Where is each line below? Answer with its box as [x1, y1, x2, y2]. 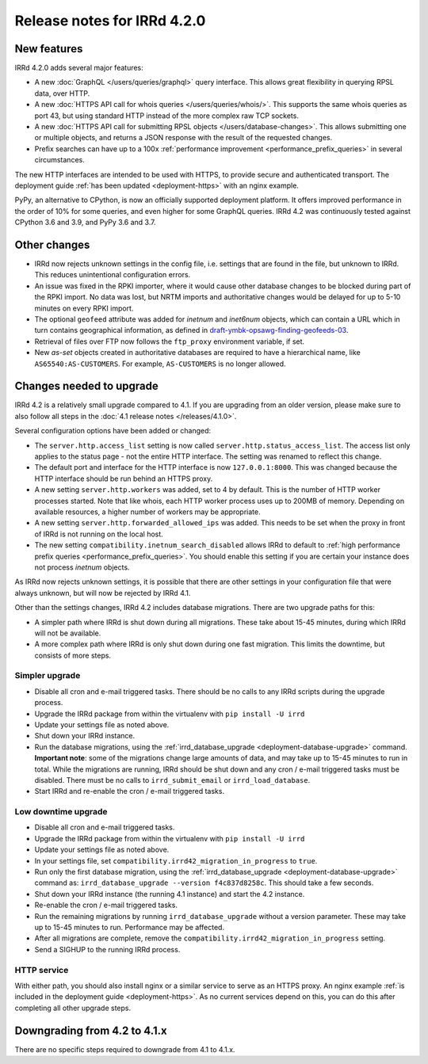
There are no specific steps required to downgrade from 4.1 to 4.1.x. [14, 1044, 235, 1054]
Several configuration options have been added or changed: [14, 426, 212, 436]
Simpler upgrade [14, 670, 81, 681]
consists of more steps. [34, 650, 111, 660]
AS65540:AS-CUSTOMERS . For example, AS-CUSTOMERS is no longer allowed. [34, 359, 286, 368]
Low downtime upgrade [14, 807, 108, 818]
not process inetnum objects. [34, 563, 130, 572]
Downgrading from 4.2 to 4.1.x [14, 1024, 167, 1037]
